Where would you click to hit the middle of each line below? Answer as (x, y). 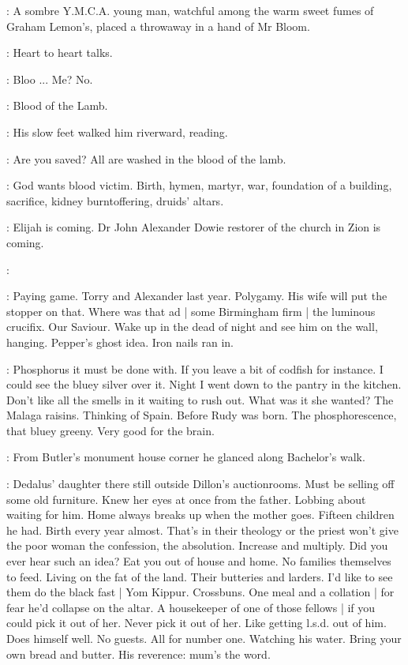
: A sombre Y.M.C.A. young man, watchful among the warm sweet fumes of (190, 10)
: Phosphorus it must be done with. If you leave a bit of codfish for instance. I (195, 368)
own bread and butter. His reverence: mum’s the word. (138, 654)
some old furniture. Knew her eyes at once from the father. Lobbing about (186, 499)
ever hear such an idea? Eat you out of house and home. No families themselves (199, 561)
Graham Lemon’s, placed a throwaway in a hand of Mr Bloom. (158, 26)
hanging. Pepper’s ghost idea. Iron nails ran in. (120, 342)
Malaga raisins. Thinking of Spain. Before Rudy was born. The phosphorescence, (202, 415)
